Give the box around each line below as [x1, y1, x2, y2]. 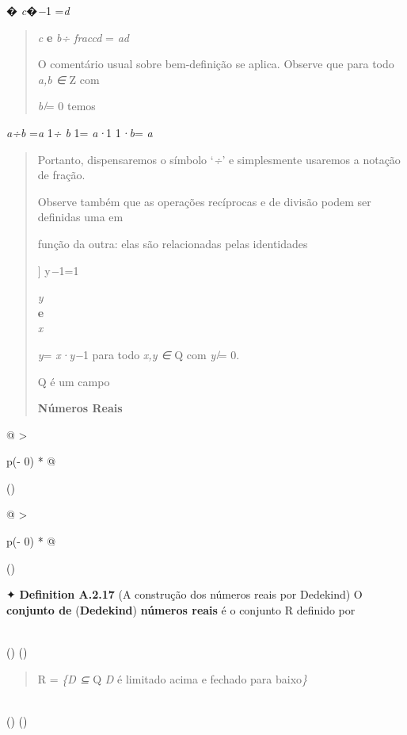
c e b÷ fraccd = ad [37, 29, 129, 45]
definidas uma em [37, 209, 124, 225]
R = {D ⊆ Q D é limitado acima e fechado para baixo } [37, 670, 308, 687]
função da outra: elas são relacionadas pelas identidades [37, 235, 308, 251]
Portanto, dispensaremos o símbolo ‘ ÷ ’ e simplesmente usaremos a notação [37, 151, 401, 167]
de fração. [37, 167, 86, 183]
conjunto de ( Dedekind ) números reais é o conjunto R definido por [6, 601, 356, 618]
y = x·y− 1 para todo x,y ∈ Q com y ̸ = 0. [37, 346, 240, 362]
